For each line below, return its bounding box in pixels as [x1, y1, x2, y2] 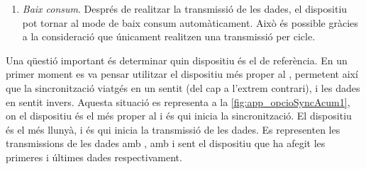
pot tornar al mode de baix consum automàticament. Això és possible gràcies [22, 15, 358, 30]
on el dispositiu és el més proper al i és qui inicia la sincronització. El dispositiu [6, 108, 352, 123]
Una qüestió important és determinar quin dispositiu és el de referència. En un [6, 52, 348, 67]
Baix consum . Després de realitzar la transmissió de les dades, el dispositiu [22, 1, 348, 16]
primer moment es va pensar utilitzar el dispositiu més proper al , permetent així [6, 66, 358, 81]
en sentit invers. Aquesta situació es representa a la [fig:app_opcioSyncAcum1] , [6, 94, 350, 109]
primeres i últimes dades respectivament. [6, 149, 182, 164]
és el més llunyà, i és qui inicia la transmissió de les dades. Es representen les [6, 122, 340, 136]
